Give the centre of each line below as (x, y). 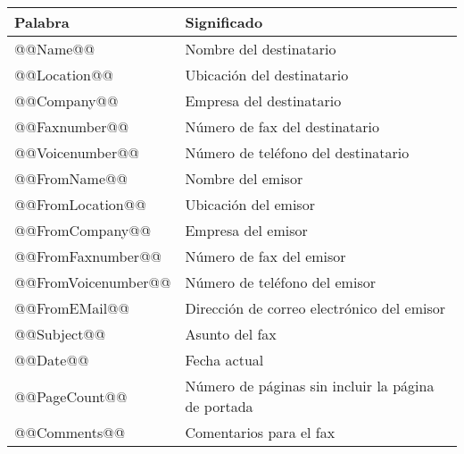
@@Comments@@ (70, 432)
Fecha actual (224, 360)
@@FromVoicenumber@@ (93, 282)
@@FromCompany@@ (83, 230)
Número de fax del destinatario (282, 126)
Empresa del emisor (246, 230)
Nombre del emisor (244, 178)
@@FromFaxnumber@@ (88, 256)
